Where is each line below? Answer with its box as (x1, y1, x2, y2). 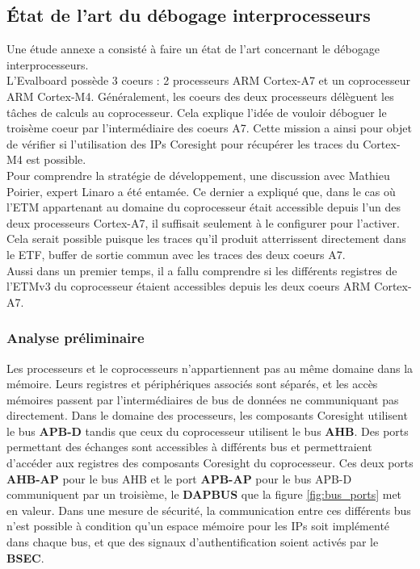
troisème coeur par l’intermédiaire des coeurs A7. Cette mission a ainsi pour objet (6, 119, 412, 136)
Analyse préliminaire (6, 328, 145, 348)
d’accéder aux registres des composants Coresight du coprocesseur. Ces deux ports (6, 454, 414, 471)
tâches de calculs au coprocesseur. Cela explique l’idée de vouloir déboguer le (6, 103, 387, 120)
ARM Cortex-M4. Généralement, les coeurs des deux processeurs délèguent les (6, 87, 394, 104)
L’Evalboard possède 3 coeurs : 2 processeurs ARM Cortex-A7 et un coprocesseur (6, 72, 410, 89)
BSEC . (6, 549, 44, 566)
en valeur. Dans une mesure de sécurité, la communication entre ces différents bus (6, 501, 411, 518)
